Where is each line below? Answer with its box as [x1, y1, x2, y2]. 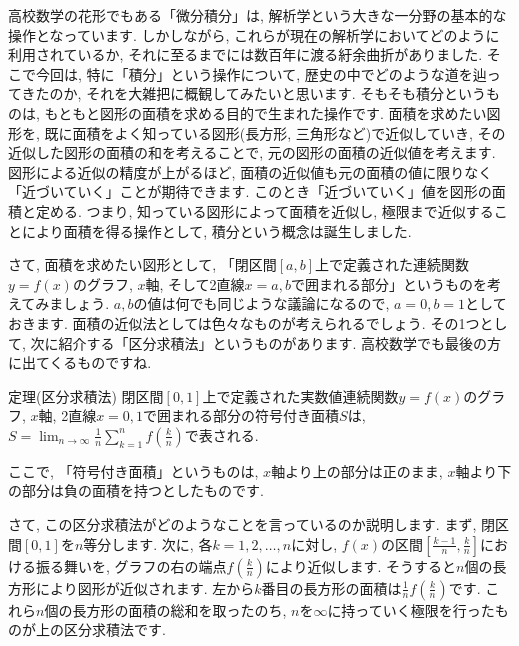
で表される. [184, 424, 259, 445]
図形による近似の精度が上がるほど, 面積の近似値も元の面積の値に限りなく [8, 161, 493, 182]
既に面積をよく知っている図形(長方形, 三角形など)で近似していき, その [44, 122, 506, 143]
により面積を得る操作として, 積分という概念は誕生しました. [21, 220, 412, 241]
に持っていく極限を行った [327, 599, 495, 620]
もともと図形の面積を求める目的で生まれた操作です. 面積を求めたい [44, 102, 487, 123]
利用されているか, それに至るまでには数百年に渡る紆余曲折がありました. [8, 44, 483, 65]
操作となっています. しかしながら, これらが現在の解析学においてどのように [8, 24, 500, 45]
